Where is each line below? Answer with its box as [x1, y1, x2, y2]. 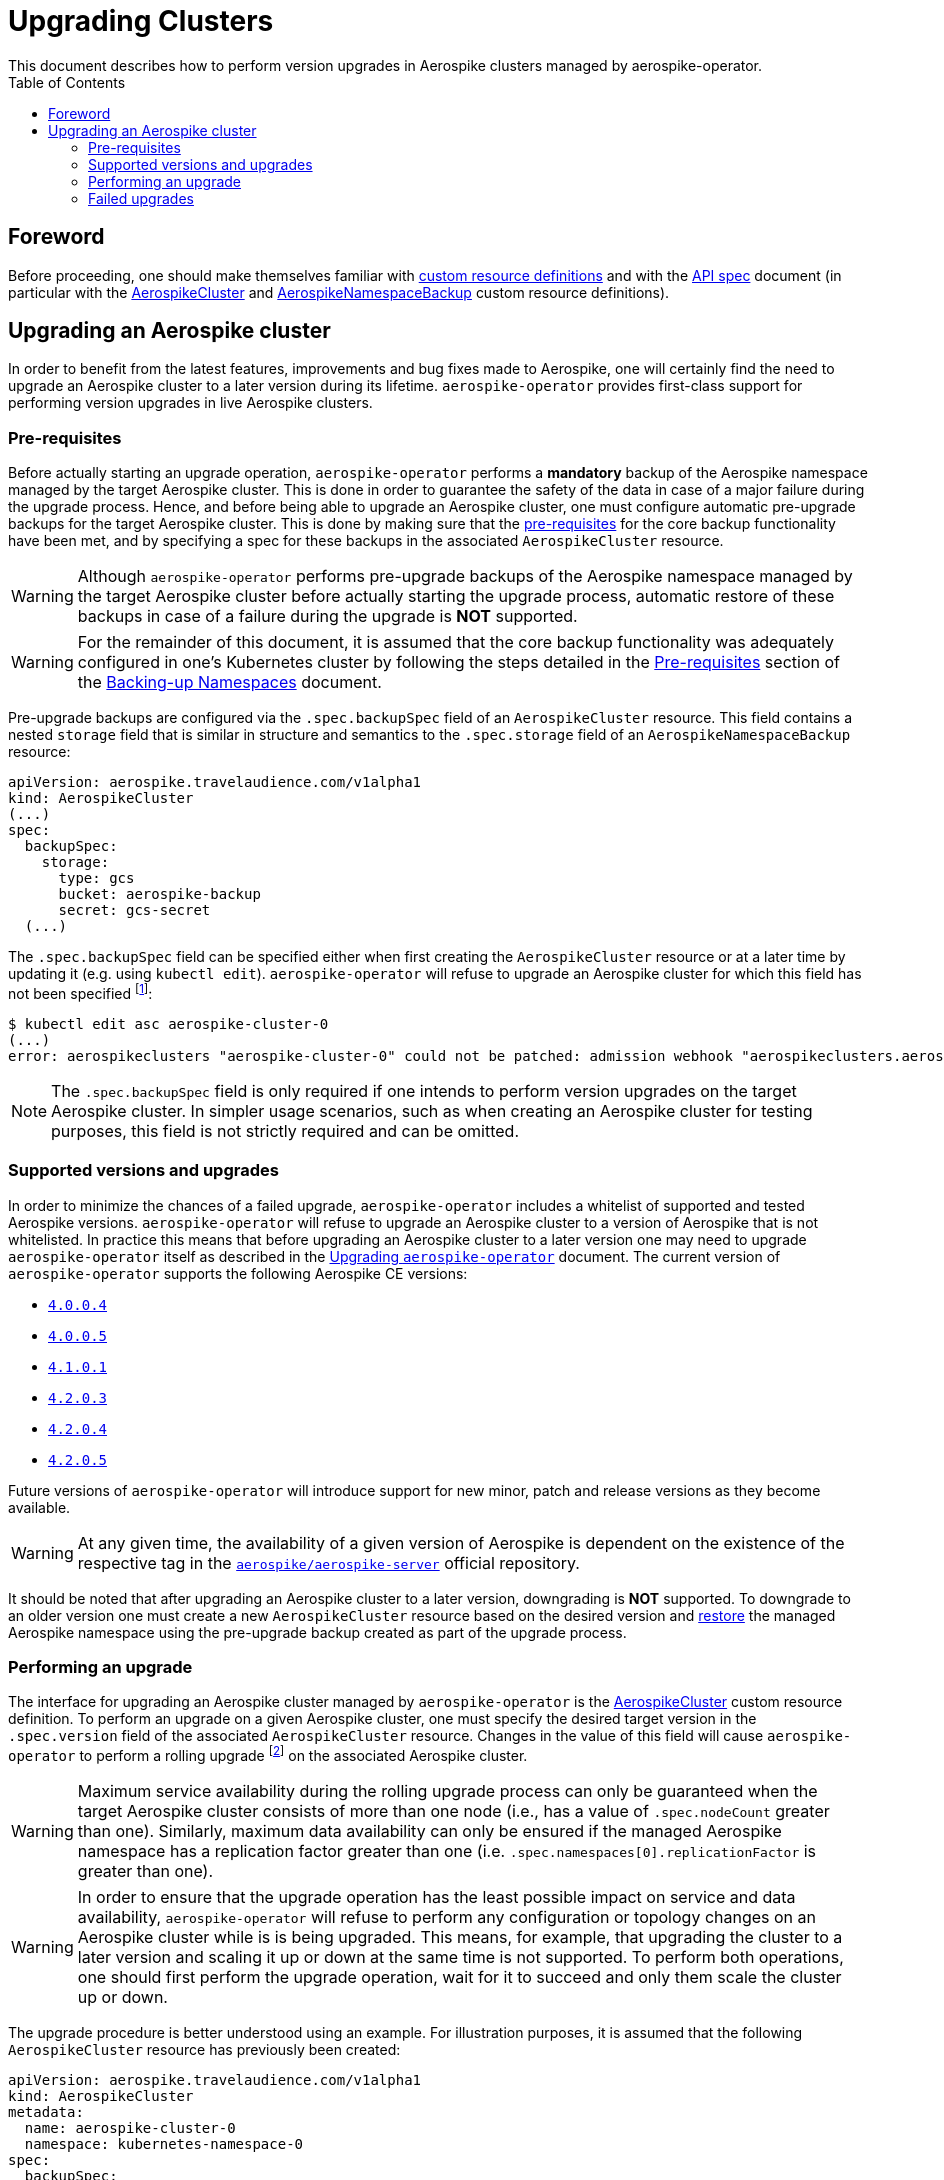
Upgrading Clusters [8, 4, 274, 38]
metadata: [8, 2104, 84, 2120]
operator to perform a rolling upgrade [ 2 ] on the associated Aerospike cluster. [8, 1744, 528, 1764]
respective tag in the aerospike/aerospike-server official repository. [77, 1552, 580, 1573]
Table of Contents [8, 73, 126, 91]
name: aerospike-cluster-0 [24, 2120, 236, 2136]
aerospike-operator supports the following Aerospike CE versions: [8, 1264, 468, 1282]
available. [8, 1498, 71, 1516]
